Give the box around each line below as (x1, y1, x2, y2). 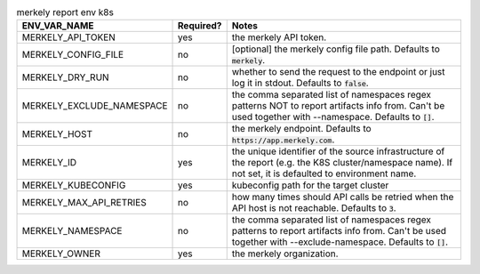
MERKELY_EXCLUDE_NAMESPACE (21, 100, 168, 112)
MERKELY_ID (21, 157, 77, 169)
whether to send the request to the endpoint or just (231, 66, 445, 78)
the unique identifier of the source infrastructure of (231, 145, 445, 157)
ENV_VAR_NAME (21, 20, 94, 32)
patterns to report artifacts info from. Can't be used (231, 225, 447, 238)
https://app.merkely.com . (231, 133, 335, 146)
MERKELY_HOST (21, 128, 93, 141)
